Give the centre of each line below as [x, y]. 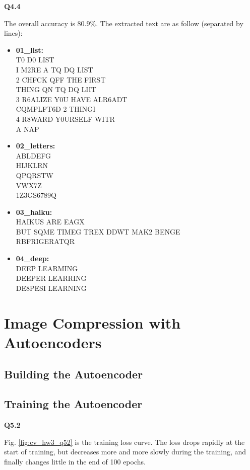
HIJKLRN [32, 165]
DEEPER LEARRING [51, 278]
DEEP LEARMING [47, 268]
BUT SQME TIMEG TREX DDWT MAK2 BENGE [98, 231]
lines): [13, 33]
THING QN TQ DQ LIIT [56, 89]
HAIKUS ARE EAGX [50, 222]
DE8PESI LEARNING [51, 288]
